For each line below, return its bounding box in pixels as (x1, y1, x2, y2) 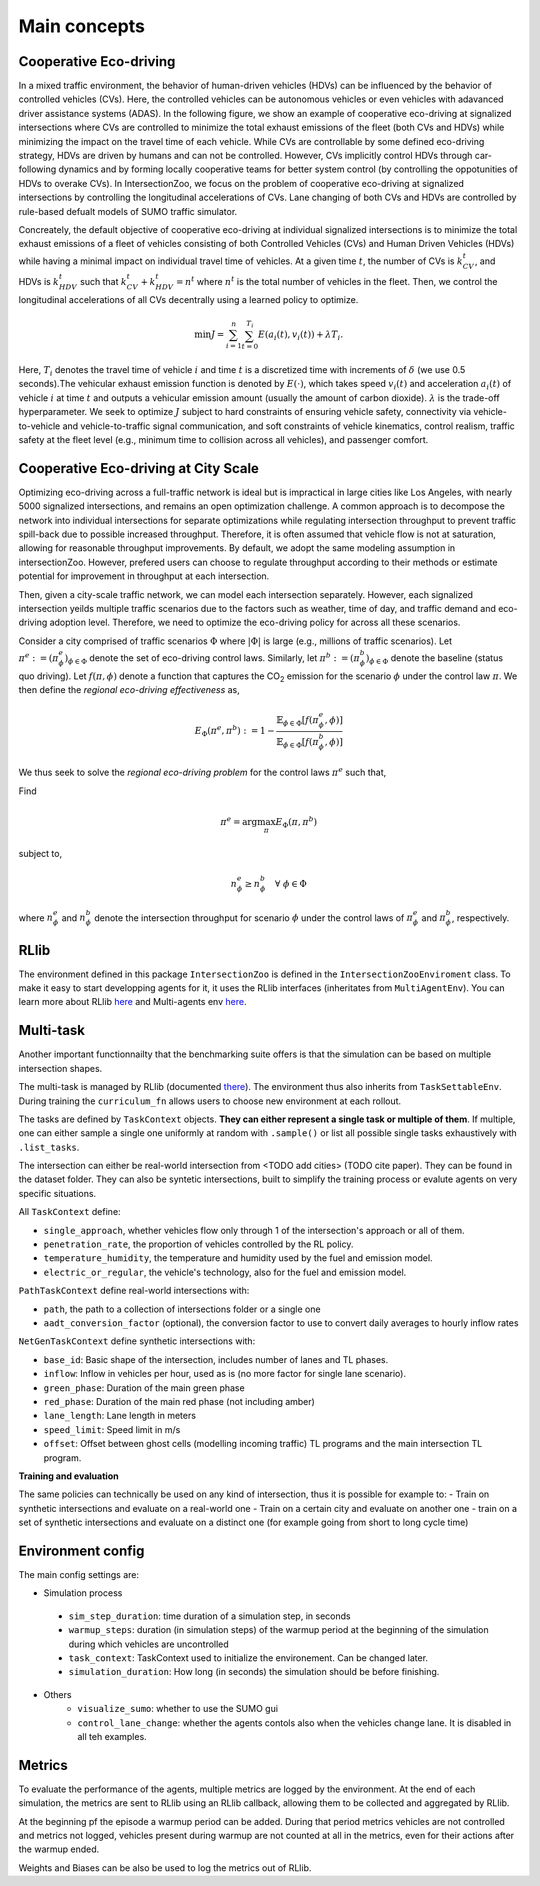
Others (43, 1688, 72, 1700)
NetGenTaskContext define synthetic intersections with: (18, 1335, 256, 1347)
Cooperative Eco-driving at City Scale (18, 460, 260, 477)
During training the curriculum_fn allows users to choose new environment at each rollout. (18, 1095, 402, 1107)
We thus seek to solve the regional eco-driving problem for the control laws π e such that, (18, 765, 387, 779)
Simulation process (43, 1587, 123, 1599)
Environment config (18, 1542, 145, 1559)
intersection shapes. (18, 1062, 103, 1074)
